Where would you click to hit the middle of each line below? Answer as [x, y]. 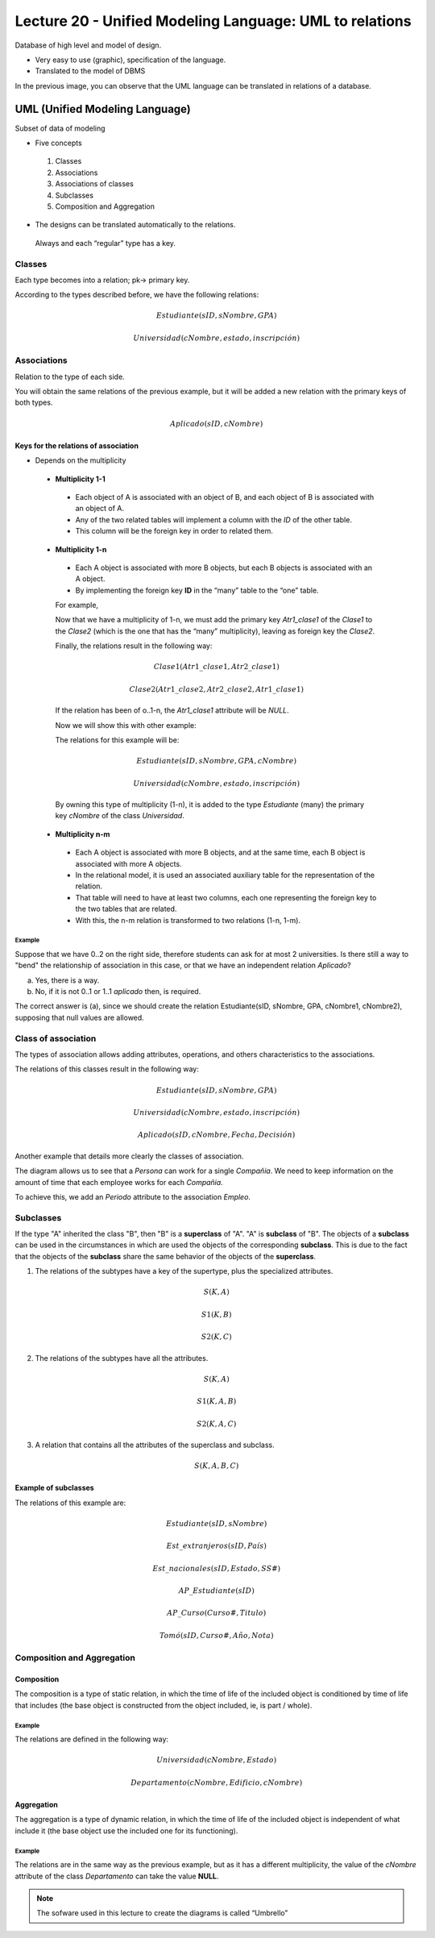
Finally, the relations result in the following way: [134, 646]
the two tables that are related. [126, 909]
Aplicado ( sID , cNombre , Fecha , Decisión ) [216, 1135]
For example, [77, 605]
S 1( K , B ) [217, 1314]
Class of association [56, 1038]
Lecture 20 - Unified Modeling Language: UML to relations [213, 21]
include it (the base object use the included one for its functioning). [126, 1831]
